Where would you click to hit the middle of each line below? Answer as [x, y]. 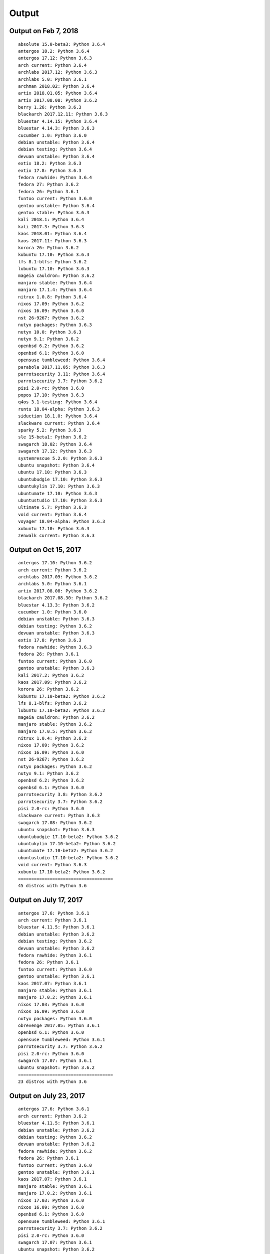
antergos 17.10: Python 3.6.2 [55, 563]
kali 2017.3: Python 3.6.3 [51, 226]
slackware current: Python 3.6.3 [59, 816]
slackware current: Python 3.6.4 [59, 423]
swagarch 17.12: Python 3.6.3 [55, 451]
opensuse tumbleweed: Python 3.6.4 [62, 360]
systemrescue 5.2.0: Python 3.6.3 [60, 458]
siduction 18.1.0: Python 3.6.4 [58, 416]
